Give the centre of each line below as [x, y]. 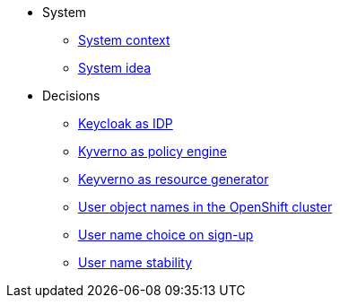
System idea [115, 68]
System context [124, 40]
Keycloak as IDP [126, 123]
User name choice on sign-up [166, 235]
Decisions [71, 96]
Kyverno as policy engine [153, 151]
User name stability [135, 262]
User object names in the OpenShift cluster [205, 207]
